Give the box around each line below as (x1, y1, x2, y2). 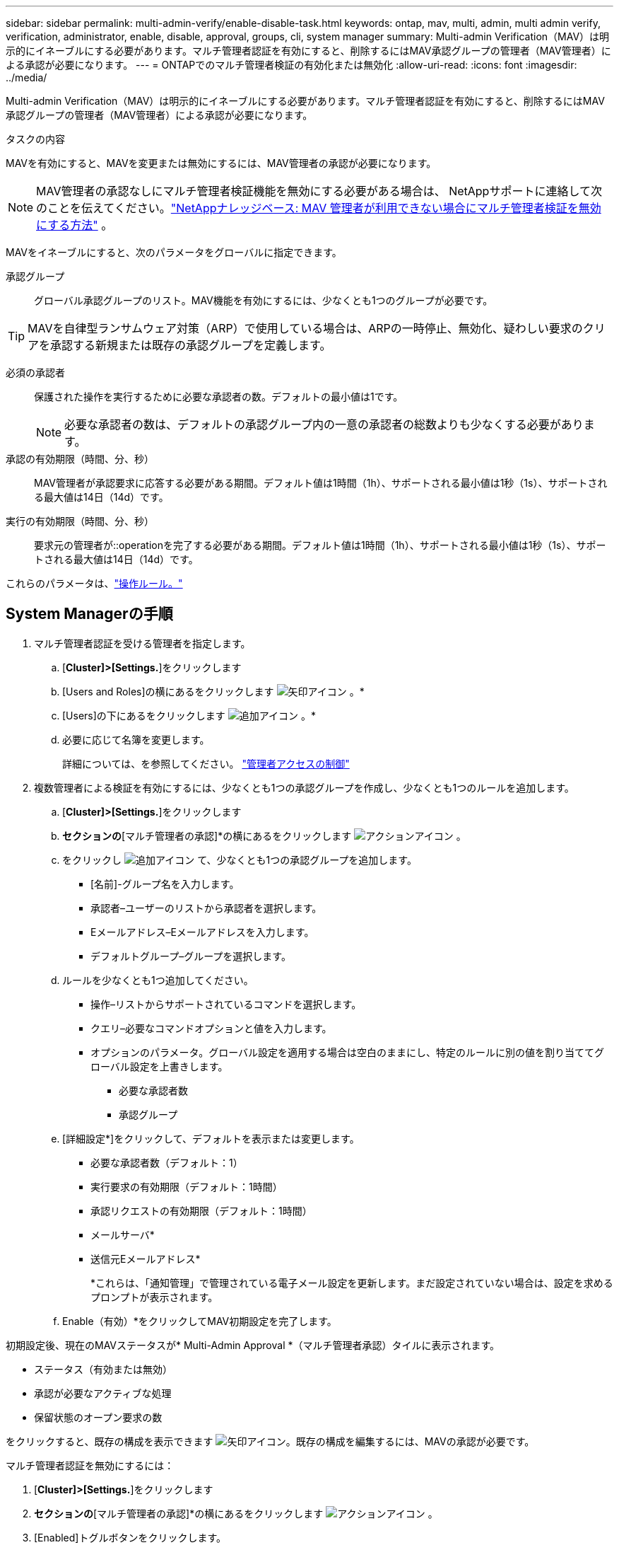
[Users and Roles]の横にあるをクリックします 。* (62, 685, 365, 698)
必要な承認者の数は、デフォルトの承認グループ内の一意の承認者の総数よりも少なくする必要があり (64, 417, 584, 432)
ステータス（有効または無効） (34, 1362, 172, 1375)
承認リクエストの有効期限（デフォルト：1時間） (90, 1204, 312, 1217)
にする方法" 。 (36, 218, 113, 232)
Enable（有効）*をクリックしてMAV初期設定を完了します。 (62, 1314, 337, 1327)
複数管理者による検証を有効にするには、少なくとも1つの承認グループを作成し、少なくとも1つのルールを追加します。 (34, 781, 574, 794)
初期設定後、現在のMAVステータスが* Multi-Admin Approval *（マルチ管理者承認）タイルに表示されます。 (6, 1338, 500, 1351)
